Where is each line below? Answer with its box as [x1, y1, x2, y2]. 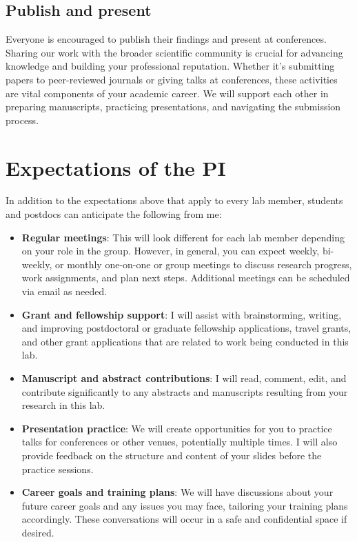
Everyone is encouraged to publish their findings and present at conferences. [6, 32, 327, 46]
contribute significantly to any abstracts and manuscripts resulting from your [21, 384, 348, 399]
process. [6, 112, 39, 127]
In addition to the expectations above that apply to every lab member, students [6, 193, 343, 208]
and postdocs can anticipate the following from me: [6, 207, 222, 221]
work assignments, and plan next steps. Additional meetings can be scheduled [21, 270, 350, 285]
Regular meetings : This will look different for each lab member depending [21, 230, 345, 244]
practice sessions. [21, 461, 94, 476]
